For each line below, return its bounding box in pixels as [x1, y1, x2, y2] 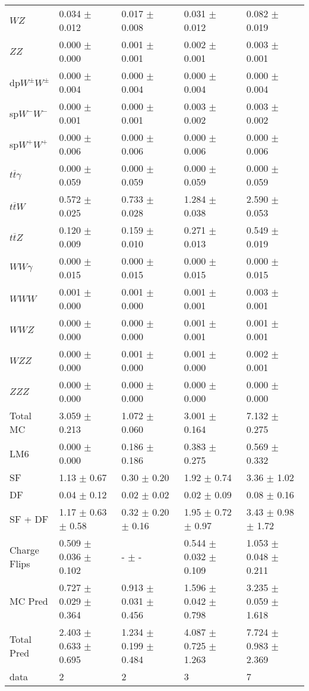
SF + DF [10, 511, 49, 526]
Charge [10, 542, 39, 557]
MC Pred [10, 594, 48, 608]
